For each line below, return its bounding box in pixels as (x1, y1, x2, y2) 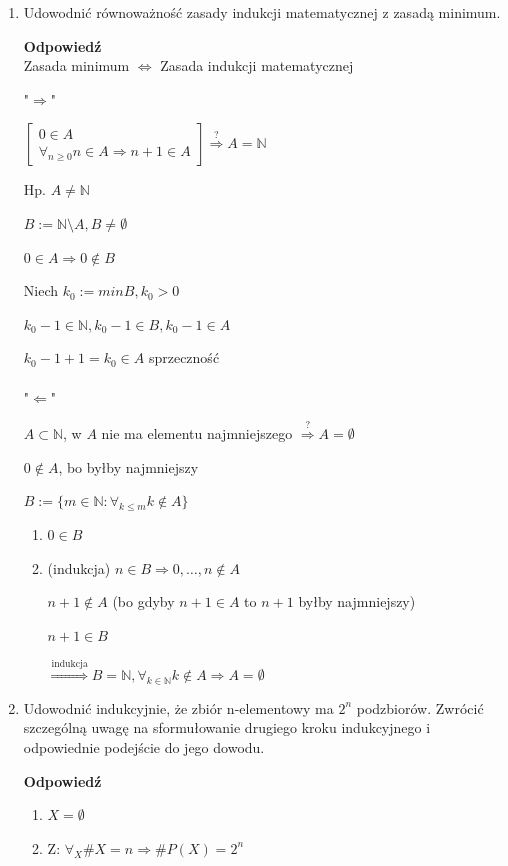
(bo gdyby (112, 591, 175, 612)
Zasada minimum (23, 55, 130, 76)
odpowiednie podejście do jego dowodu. (23, 737, 265, 758)
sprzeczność (148, 347, 220, 368)
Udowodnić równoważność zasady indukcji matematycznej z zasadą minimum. (23, 2, 501, 22)
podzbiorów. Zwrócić (356, 697, 484, 718)
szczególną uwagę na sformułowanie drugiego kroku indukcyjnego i (23, 717, 431, 738)
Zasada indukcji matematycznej (160, 55, 354, 76)
